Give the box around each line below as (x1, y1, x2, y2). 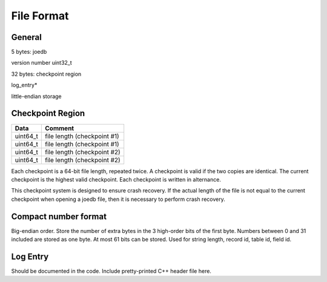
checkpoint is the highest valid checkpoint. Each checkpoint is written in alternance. (11, 175, 221, 183)
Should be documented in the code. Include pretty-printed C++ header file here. (11, 267, 212, 275)
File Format (11, 9, 69, 22)
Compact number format (11, 211, 107, 221)
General (11, 32, 42, 42)
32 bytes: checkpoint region (11, 70, 82, 77)
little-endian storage (11, 93, 62, 100)
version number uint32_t (11, 59, 72, 67)
